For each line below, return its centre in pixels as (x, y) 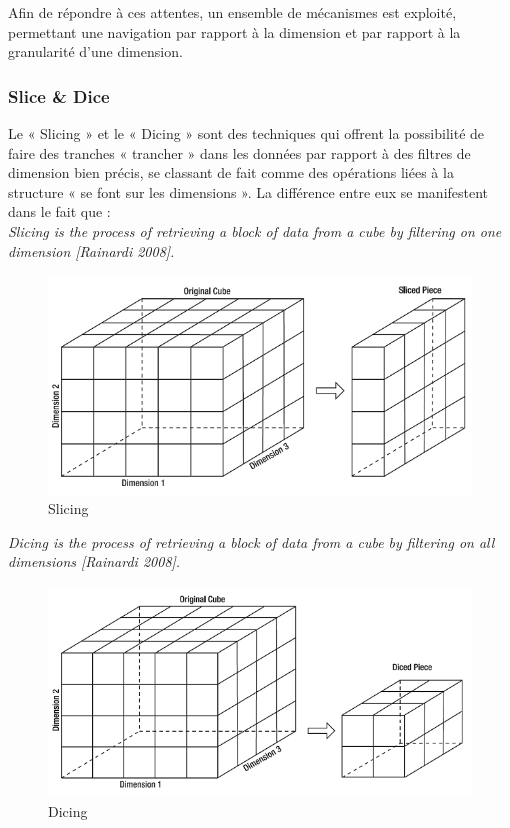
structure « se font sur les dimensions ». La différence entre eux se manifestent (248, 191)
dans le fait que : (59, 211)
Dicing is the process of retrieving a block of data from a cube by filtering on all (251, 541)
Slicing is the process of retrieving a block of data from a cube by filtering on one (255, 230)
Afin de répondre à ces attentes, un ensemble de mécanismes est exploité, (232, 12)
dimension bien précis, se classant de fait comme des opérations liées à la (231, 172)
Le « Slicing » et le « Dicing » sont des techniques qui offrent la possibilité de (246, 133)
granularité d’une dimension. (95, 51)
